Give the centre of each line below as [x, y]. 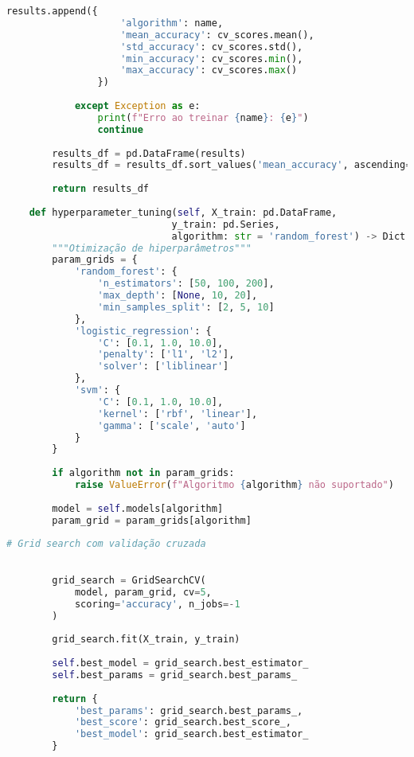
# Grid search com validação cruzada [106, 543]
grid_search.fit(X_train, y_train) [146, 640]
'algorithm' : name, [172, 23]
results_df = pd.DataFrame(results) [149, 153]
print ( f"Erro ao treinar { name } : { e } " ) [203, 117]
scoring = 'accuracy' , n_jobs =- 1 [157, 604]
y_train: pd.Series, [226, 224]
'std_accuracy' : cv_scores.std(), [212, 47]
